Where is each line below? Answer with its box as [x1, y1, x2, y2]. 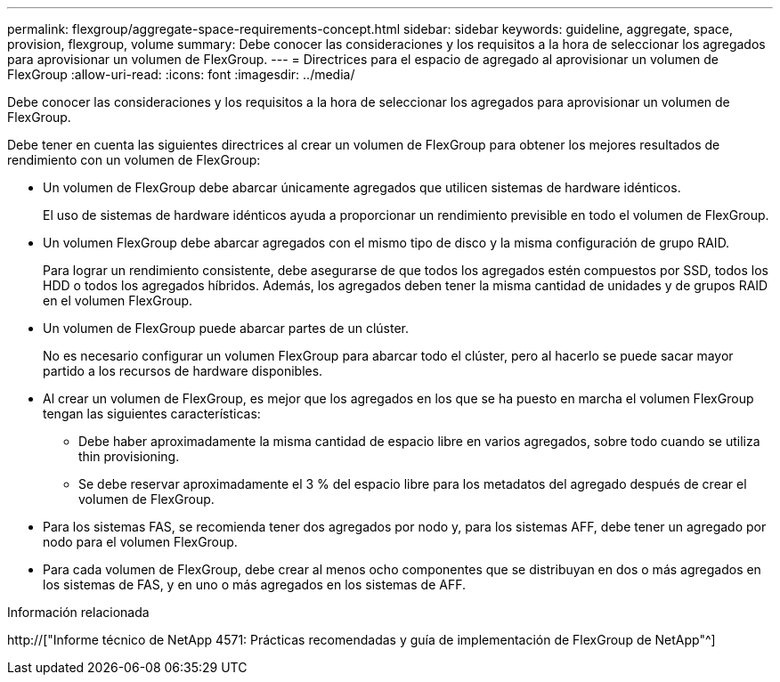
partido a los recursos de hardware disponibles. [43, 363, 323, 378]
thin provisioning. [78, 449, 180, 464]
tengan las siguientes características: [43, 406, 261, 421]
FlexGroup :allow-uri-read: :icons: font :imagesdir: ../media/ [7, 67, 355, 82]
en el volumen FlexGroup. [43, 293, 193, 308]
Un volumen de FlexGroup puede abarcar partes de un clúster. [43, 321, 410, 336]
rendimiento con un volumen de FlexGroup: [7, 152, 261, 167]
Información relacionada [7, 605, 150, 620]
